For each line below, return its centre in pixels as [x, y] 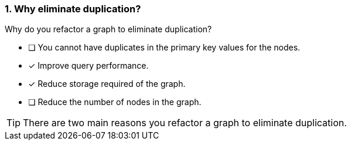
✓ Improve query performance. [88, 66]
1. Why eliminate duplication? [73, 9]
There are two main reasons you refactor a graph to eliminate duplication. [185, 123]
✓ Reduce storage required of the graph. [107, 84]
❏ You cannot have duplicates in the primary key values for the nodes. [164, 48]
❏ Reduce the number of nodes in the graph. [115, 102]
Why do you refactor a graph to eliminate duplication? [108, 29]
